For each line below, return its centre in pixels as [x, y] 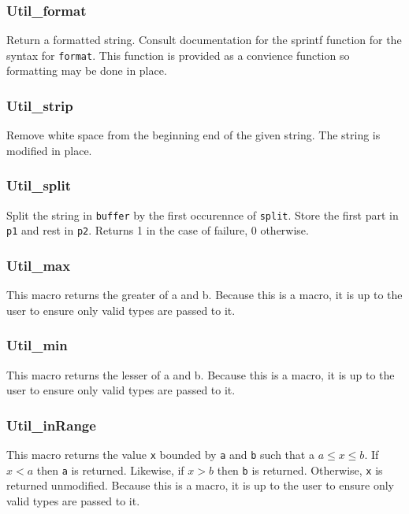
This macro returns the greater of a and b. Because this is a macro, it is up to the [204, 295]
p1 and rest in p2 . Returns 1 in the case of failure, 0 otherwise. [158, 230]
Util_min [37, 345]
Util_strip [40, 105]
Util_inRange [51, 425]
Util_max [39, 265]
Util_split [39, 185]
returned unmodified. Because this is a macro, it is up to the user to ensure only [201, 485]
